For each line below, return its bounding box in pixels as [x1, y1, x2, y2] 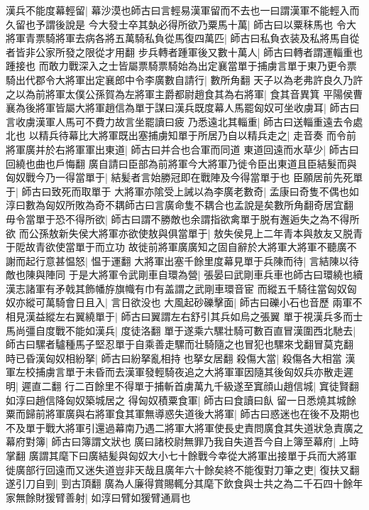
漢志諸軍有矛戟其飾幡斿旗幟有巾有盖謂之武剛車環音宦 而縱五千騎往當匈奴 [6, 281, 347, 295]
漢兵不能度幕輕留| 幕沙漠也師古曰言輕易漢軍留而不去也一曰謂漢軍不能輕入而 [6, 3, 360, 17]
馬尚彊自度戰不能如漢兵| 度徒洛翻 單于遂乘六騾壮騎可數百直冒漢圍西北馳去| [6, 322, 356, 337]
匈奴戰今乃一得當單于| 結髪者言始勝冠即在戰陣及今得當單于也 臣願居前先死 [6, 170, 353, 185]
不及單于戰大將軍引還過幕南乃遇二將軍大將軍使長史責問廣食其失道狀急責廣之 [6, 420, 363, 435]
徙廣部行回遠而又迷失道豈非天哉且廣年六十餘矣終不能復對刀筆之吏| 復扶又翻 [6, 462, 360, 477]
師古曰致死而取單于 [21, 183, 111, 198]
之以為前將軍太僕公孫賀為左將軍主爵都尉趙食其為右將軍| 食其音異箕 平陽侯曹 [6, 86, 363, 101]
